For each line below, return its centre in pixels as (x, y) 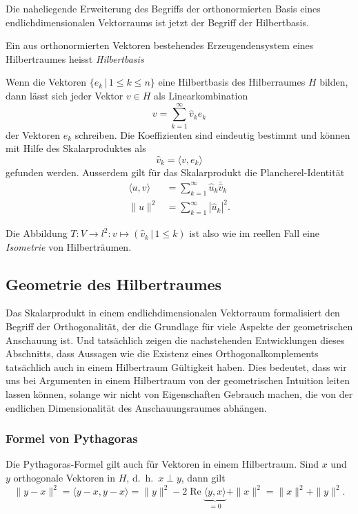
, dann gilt (203, 478)
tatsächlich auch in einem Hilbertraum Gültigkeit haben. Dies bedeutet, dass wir (176, 367)
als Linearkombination (201, 95)
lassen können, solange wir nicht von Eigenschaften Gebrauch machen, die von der (179, 394)
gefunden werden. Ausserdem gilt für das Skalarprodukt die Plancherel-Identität (175, 172)
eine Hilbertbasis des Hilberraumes (232, 82)
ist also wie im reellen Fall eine (254, 233)
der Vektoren (33, 134)
